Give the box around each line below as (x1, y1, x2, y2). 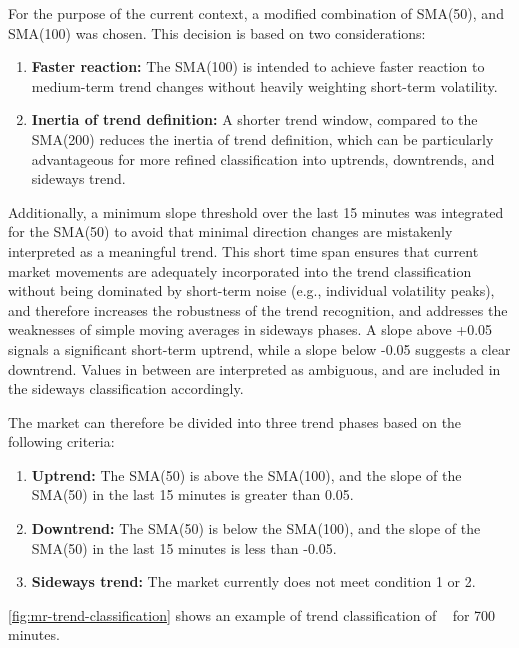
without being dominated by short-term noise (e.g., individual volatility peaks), (8, 280, 495, 301)
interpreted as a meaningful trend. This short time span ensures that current (8, 240, 479, 261)
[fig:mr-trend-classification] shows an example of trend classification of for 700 (8, 604, 496, 625)
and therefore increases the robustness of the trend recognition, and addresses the (8, 299, 508, 320)
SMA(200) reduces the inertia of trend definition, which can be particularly (31, 128, 494, 149)
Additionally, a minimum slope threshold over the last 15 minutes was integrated (8, 201, 504, 222)
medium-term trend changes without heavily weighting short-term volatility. (31, 75, 498, 96)
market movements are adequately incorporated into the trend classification (8, 260, 472, 281)
